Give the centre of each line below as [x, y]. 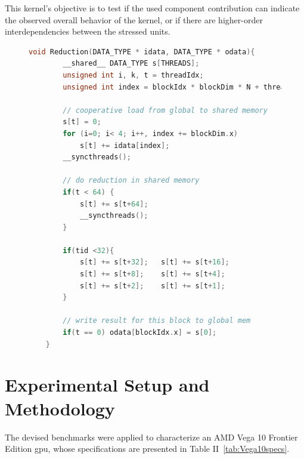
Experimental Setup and [107, 385]
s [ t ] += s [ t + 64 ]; [114, 204]
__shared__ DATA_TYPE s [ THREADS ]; [131, 64]
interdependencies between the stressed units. [88, 31]
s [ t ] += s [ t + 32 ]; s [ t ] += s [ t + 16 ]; [154, 262]
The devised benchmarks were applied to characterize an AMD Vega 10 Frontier [151, 437]
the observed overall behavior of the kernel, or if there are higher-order [134, 19]
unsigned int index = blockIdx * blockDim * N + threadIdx [182, 87]
